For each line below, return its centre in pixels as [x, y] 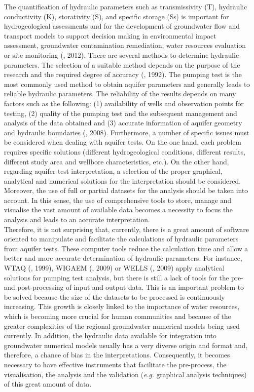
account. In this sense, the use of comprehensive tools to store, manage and [118, 200]
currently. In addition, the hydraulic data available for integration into [110, 335]
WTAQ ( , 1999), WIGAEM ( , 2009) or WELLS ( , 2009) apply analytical [114, 268]
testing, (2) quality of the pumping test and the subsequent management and [121, 113]
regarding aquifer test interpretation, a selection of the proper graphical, [113, 171]
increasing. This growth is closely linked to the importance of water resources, [122, 306]
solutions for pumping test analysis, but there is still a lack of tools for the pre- [124, 277]
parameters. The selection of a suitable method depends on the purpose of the [122, 64]
